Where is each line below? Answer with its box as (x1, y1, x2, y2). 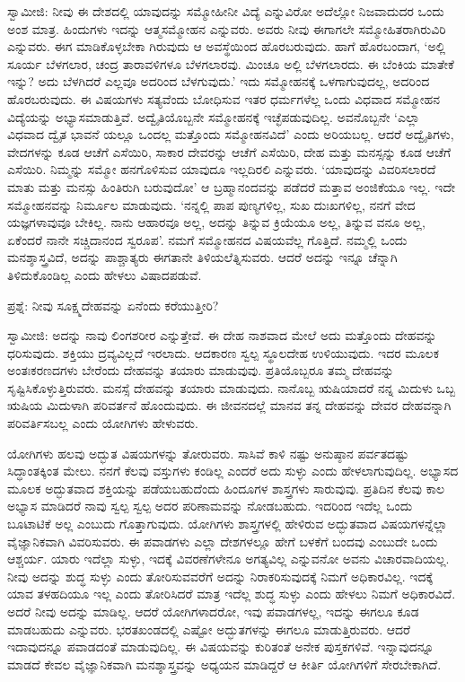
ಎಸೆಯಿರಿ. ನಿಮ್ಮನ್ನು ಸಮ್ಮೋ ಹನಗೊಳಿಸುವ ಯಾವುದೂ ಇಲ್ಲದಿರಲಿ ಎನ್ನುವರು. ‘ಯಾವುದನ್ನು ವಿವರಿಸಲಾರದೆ (7, 160, 436, 179)
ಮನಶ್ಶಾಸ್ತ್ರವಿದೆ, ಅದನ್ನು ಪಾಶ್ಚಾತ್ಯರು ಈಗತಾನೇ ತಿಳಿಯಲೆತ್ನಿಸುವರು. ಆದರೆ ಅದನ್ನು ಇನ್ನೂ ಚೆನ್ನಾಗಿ (7, 248, 398, 267)
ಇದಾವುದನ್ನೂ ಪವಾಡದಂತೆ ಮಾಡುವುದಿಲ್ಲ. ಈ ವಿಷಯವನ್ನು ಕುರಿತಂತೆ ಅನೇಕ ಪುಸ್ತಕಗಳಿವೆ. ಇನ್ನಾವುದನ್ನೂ (7, 637, 434, 656)
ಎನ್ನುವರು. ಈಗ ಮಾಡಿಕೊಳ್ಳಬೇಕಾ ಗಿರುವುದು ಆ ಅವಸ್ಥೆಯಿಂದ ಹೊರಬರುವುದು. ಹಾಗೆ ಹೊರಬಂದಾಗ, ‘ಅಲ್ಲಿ (7, 37, 446, 56)
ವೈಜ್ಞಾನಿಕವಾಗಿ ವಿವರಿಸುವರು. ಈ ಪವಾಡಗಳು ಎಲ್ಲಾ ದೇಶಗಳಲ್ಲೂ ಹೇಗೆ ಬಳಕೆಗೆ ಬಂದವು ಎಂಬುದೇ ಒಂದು (7, 531, 438, 550)
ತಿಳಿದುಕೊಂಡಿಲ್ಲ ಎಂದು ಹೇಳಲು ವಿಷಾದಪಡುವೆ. (7, 265, 202, 284)
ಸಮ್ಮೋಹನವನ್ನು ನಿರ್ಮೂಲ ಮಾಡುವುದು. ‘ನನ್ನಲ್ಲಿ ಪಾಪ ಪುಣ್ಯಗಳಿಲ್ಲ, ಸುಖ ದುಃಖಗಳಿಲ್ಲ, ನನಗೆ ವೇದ (7, 195, 416, 214)
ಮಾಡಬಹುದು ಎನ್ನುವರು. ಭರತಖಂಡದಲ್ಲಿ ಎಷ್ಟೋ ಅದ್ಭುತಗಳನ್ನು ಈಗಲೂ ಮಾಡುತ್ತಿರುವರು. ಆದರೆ (7, 619, 411, 638)
